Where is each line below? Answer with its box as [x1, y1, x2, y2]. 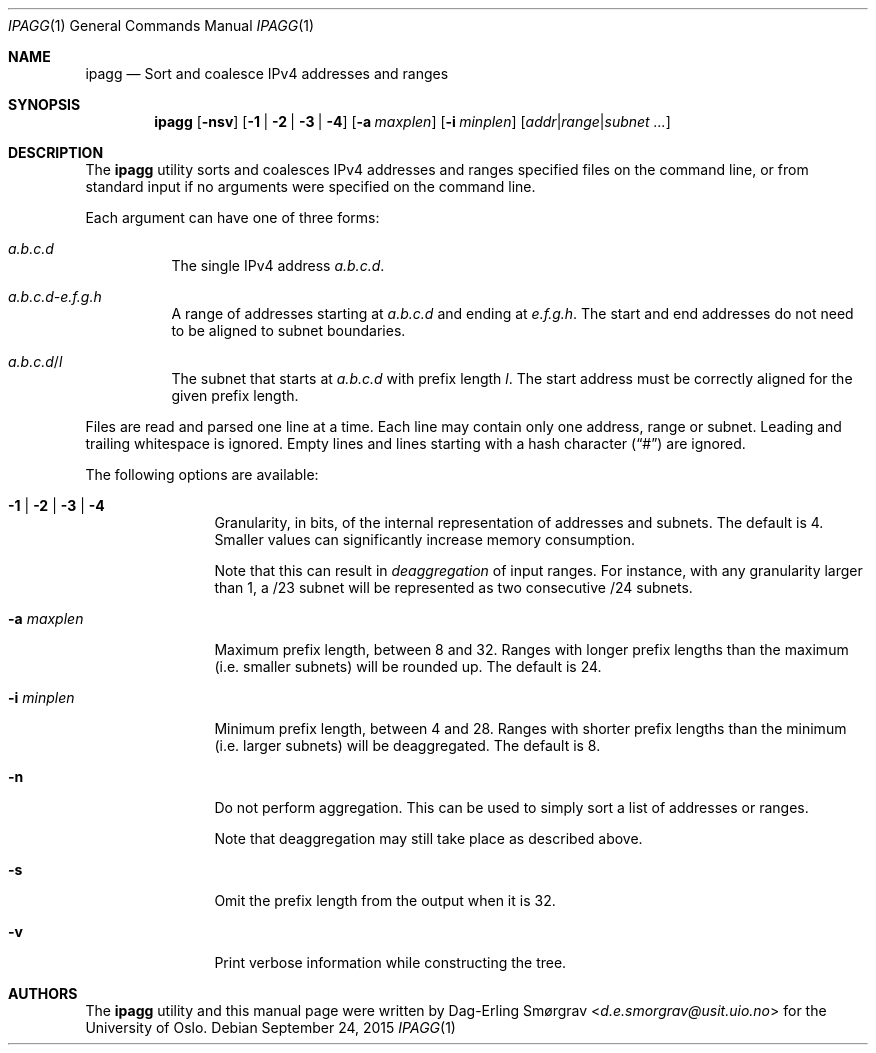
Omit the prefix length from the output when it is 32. [214, 892, 556, 909]
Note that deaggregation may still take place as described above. [214, 830, 643, 847]
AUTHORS [8, 985, 78, 1002]
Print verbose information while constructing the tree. [214, 954, 567, 971]
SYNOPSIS [8, 96, 81, 113]
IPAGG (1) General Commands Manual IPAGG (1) [8, 17, 315, 34]
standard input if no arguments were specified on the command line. [85, 178, 536, 195]
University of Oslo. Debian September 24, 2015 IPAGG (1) [85, 1019, 456, 1036]
